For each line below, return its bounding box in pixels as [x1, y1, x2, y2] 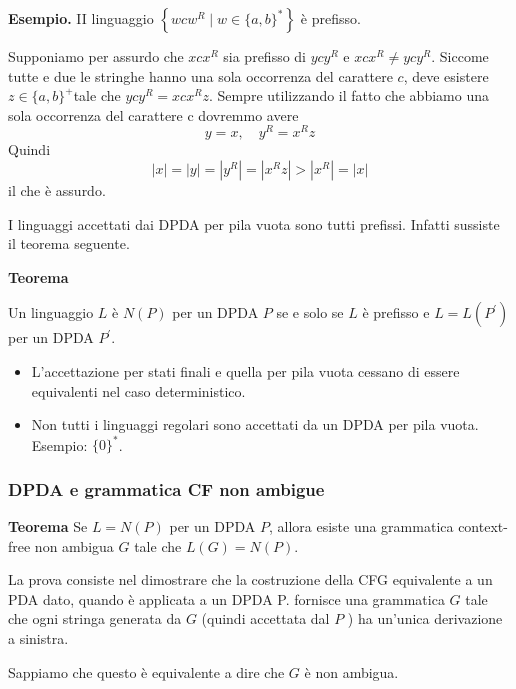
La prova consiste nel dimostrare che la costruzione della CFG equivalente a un [8, 569, 493, 590]
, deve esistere [403, 65, 489, 86]
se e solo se [276, 302, 344, 323]
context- [458, 516, 508, 537]
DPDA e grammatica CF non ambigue [8, 476, 325, 501]
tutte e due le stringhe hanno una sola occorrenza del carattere [8, 65, 393, 86]
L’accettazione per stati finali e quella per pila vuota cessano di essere [31, 361, 460, 382]
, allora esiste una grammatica [268, 516, 454, 537]
